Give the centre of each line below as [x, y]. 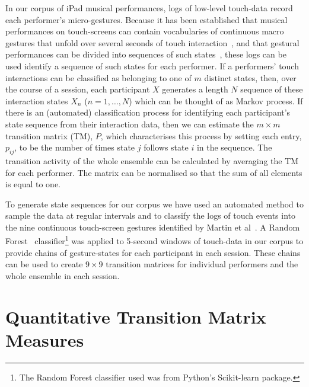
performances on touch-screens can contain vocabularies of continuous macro [145, 31]
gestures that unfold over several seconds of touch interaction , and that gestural [152, 42]
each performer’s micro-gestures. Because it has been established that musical [146, 19]
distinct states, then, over [250, 77]
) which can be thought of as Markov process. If [216, 100]
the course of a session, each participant [78, 89]
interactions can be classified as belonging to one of [98, 77]
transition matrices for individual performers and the [202, 264]
